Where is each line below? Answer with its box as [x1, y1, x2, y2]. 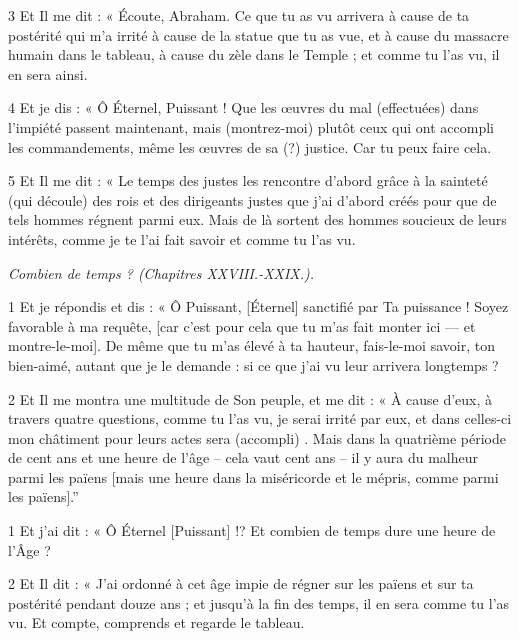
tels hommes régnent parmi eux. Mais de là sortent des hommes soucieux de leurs [8, 209, 507, 230]
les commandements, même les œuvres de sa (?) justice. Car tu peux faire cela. [8, 136, 492, 157]
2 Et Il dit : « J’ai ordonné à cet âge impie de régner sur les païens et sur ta [8, 573, 474, 594]
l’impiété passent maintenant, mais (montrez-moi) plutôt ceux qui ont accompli [8, 116, 494, 137]
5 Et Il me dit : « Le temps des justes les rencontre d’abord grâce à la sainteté [8, 170, 488, 191]
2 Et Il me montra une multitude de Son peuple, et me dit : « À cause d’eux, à [8, 388, 493, 409]
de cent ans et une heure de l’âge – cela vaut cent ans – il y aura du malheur [8, 447, 478, 468]
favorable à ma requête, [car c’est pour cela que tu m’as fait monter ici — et [8, 315, 476, 336]
